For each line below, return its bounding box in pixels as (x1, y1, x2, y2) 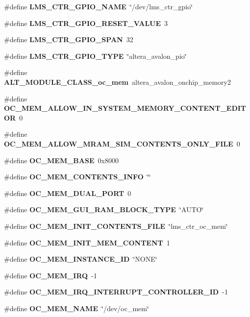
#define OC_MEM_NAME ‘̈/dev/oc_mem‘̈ (4, 303, 149, 313)
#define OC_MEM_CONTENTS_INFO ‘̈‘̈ (4, 171, 151, 182)
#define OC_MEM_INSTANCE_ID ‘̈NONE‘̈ (4, 254, 157, 264)
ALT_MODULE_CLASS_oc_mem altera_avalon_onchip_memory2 (4, 76, 231, 87)
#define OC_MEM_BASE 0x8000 (4, 155, 119, 165)
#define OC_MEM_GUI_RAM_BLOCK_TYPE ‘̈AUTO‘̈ (4, 204, 204, 215)
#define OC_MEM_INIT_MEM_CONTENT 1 (4, 237, 170, 247)
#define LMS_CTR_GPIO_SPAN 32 (4, 34, 133, 45)
